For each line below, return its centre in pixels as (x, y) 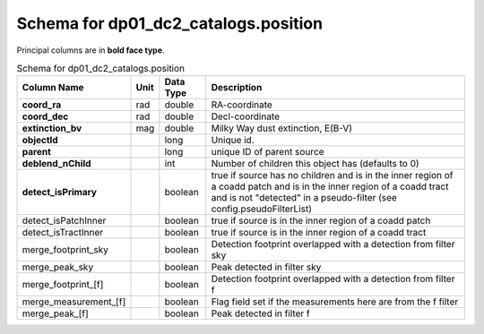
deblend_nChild (56, 164)
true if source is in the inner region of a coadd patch (321, 221)
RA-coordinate (242, 105)
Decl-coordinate (246, 116)
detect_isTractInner (62, 233)
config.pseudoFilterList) (262, 209)
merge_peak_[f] (55, 313)
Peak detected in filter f (261, 313)
